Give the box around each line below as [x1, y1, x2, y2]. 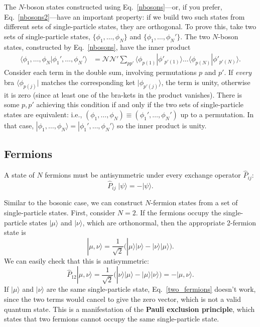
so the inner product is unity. [117, 120, 207, 130]
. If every [224, 67, 252, 77]
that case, [4, 120, 34, 130]
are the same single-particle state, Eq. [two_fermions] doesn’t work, [46, 284, 256, 294]
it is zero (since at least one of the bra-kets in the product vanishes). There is [4, 89, 242, 100]
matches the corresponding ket [41, 76, 136, 87]
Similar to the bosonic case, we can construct [4, 197, 143, 208]
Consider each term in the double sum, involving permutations [4, 67, 197, 77]
